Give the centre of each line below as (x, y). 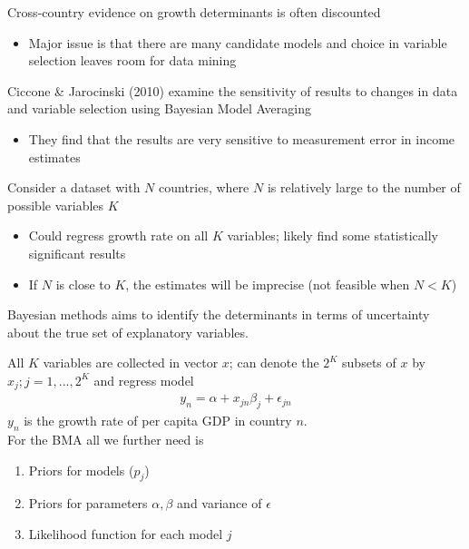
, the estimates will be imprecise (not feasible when (268, 284)
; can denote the (274, 363)
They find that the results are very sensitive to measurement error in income (242, 138)
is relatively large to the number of (364, 187)
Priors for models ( (81, 470)
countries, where (204, 187)
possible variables (56, 205)
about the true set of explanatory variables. (128, 332)
